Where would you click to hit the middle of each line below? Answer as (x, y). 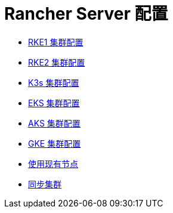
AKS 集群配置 (54, 123)
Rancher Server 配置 (86, 14)
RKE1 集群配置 (56, 42)
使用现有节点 (53, 163)
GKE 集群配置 (55, 143)
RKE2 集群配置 (57, 62)
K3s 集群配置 (54, 82)
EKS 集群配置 (54, 103)
